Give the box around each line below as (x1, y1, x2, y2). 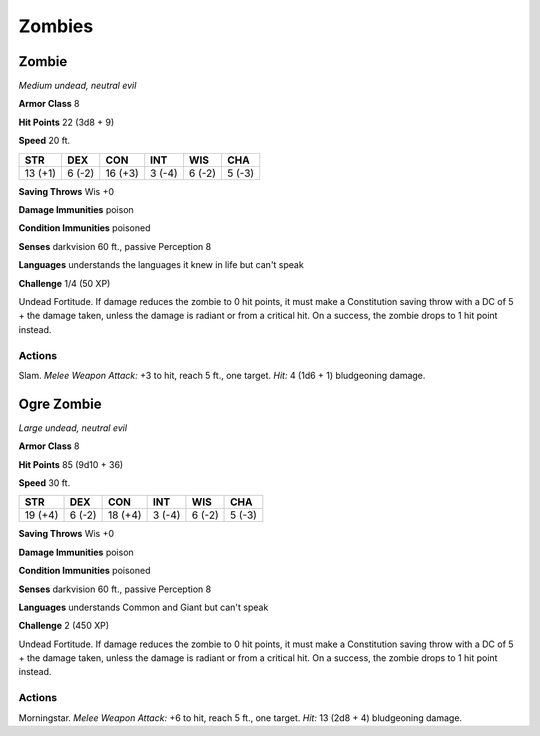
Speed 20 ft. (18, 135, 71, 147)
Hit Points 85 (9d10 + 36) (18, 458, 124, 470)
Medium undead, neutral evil (18, 80, 137, 92)
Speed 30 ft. (18, 476, 71, 489)
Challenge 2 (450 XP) (18, 620, 110, 632)
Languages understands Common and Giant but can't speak (18, 601, 269, 613)
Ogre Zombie (18, 395, 102, 412)
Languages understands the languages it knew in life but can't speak (18, 259, 304, 271)
